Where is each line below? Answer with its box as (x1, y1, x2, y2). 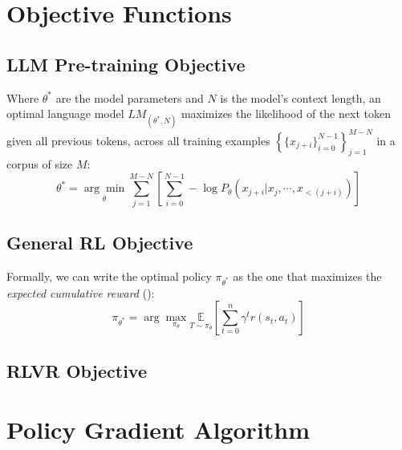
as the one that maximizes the (233, 267, 382, 284)
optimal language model (6, 105, 124, 122)
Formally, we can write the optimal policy (6, 267, 212, 284)
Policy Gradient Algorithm (6, 413, 311, 446)
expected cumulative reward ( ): (6, 284, 155, 301)
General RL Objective (6, 229, 193, 254)
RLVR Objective (6, 358, 148, 383)
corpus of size (6, 155, 73, 172)
